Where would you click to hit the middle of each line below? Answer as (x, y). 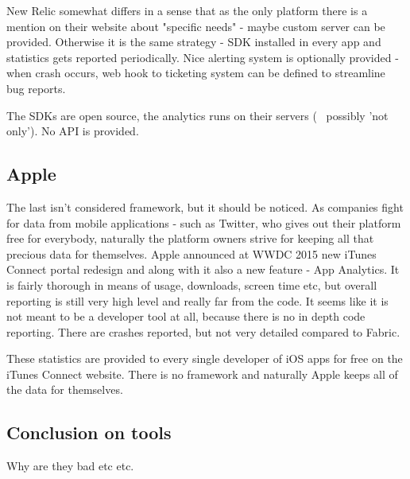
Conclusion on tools (89, 432)
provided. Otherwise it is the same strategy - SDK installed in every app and (194, 42)
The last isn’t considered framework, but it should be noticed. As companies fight (205, 206)
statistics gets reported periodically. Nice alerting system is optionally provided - (203, 57)
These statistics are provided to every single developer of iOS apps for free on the (205, 358)
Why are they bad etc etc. (70, 466)
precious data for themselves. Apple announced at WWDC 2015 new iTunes (191, 253)
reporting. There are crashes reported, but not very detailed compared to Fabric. (203, 331)
